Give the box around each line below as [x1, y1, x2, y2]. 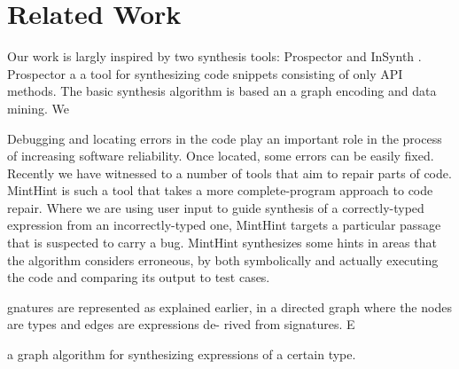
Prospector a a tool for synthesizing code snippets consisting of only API [7, 64, 403, 82]
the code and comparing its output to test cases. [7, 268, 270, 287]
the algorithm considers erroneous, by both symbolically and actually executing [7, 250, 439, 269]
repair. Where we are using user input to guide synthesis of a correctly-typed [7, 198, 424, 216]
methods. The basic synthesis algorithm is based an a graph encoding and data [7, 82, 437, 100]
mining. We [7, 98, 70, 117]
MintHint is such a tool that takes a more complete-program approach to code [7, 181, 433, 200]
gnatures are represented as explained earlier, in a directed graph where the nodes [7, 297, 452, 316]
